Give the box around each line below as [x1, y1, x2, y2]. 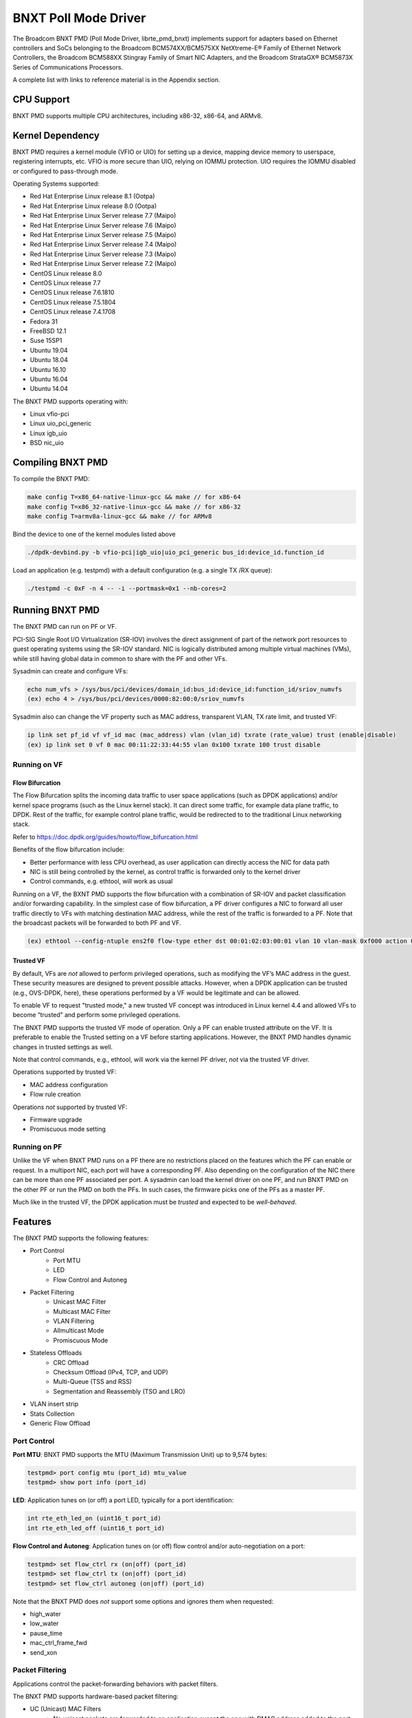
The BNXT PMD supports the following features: [12, 1234, 149, 1242]
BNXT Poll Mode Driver [12, 10, 146, 25]
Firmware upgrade [30, 1115, 82, 1124]
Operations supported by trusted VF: [12, 1068, 117, 1076]
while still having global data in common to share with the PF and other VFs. [12, 654, 227, 662]
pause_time [30, 1629, 63, 1637]
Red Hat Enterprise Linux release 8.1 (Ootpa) [30, 192, 155, 201]
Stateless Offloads [30, 1349, 82, 1357]
